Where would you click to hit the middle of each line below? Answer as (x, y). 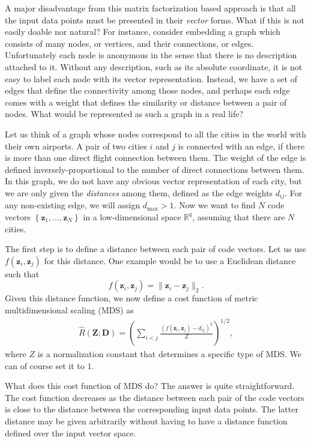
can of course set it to (45, 365)
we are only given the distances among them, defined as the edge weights (139, 192)
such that (22, 273)
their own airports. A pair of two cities (76, 146)
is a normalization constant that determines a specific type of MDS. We (169, 354)
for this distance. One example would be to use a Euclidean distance (170, 260)
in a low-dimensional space (132, 216)
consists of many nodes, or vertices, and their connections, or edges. (129, 43)
